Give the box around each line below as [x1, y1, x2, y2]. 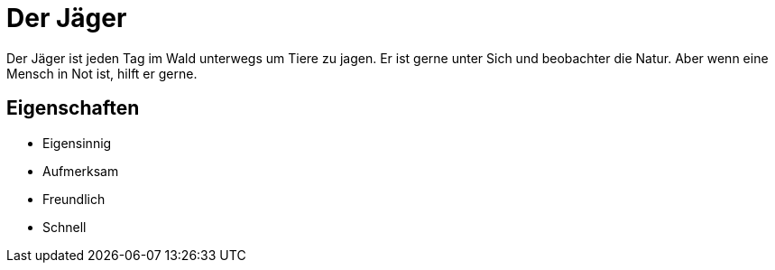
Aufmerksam [42, 163, 119, 179]
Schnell [42, 219, 87, 235]
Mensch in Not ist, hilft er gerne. [6, 65, 198, 81]
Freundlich [42, 191, 106, 207]
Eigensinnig [42, 135, 112, 151]
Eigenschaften [6, 97, 140, 120]
